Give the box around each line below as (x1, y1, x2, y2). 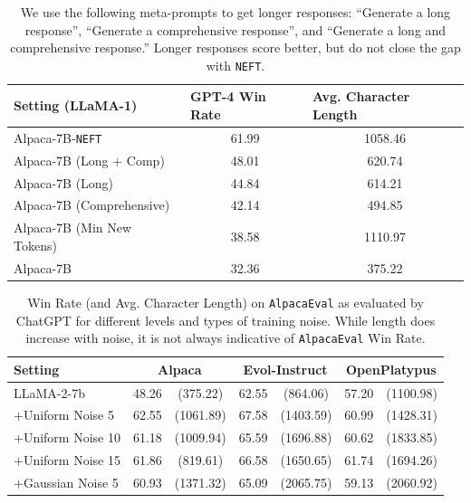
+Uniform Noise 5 (14, 405, 114, 424)
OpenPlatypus (345, 359, 437, 378)
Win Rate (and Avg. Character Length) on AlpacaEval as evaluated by (27, 292, 424, 311)
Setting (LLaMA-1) (14, 96, 138, 115)
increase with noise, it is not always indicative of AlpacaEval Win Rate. (25, 328, 426, 347)
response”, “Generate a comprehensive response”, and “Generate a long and (24, 20, 447, 39)
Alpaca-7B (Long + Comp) (14, 150, 165, 169)
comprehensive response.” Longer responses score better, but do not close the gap (10, 38, 461, 57)
